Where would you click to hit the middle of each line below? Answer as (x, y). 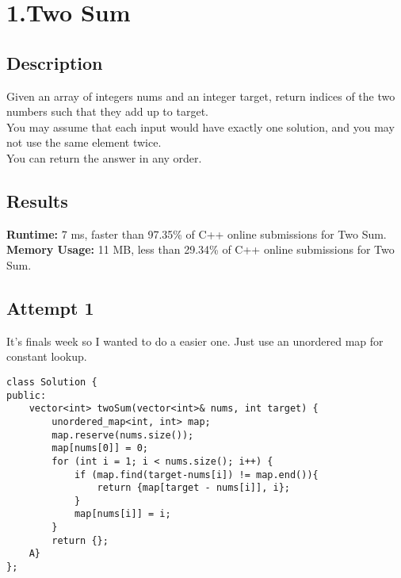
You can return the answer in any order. (104, 157)
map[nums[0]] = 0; (100, 448)
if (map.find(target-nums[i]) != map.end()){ (196, 475)
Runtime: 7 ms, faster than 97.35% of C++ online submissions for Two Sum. (197, 233)
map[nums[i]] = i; (122, 514)
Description (55, 62)
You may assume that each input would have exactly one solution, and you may (200, 126)
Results (37, 200)
